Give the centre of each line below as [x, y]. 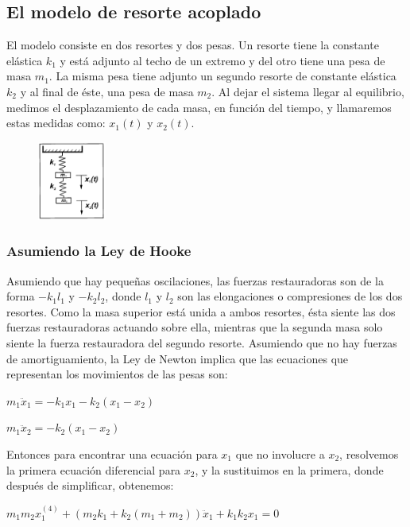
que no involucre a [280, 453]
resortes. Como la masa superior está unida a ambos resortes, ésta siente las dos [201, 311]
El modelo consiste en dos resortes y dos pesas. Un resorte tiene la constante [193, 45]
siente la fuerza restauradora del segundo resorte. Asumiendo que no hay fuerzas [202, 342]
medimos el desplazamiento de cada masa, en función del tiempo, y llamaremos [199, 107]
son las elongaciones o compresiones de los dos [290, 296]
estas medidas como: [56, 123]
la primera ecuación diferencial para [94, 469]
